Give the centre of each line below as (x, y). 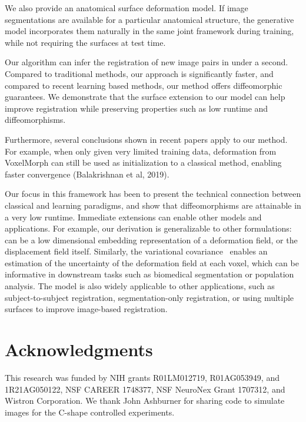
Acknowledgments (79, 349)
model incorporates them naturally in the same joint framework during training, (149, 31)
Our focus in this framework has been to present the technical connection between (153, 194)
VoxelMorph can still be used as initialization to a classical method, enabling (143, 163)
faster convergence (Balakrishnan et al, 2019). (87, 174)
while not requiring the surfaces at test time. (85, 42)
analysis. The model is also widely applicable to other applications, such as (140, 286)
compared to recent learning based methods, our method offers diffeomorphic (144, 85)
